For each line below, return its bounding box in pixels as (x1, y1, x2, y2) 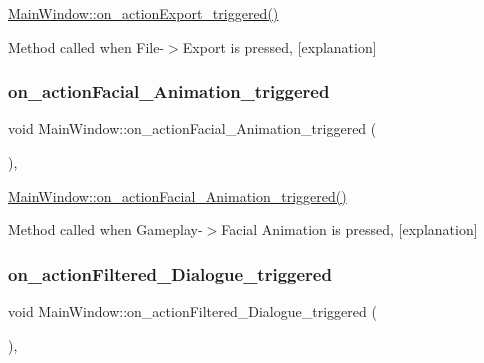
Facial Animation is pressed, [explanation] (221, 219, 478, 240)
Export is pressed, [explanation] (182, 36, 377, 57)
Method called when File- (8, 36, 165, 57)
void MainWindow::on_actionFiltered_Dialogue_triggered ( (8, 301, 377, 321)
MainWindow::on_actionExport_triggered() (8, 3, 279, 23)
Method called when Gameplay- (8, 219, 203, 240)
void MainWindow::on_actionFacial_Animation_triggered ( (8, 118, 377, 139)
